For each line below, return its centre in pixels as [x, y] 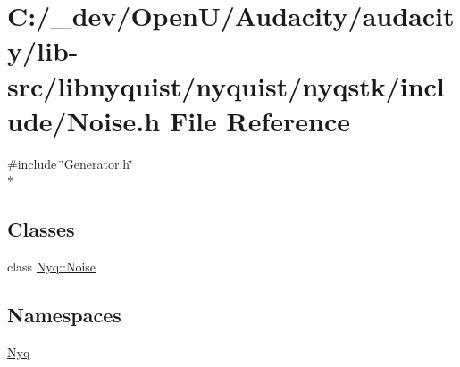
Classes [41, 229]
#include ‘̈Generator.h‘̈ [70, 163]
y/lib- [43, 50]
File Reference [259, 120]
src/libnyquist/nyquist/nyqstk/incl [226, 85]
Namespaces [64, 315]
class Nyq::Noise [52, 267]
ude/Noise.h [84, 120]
